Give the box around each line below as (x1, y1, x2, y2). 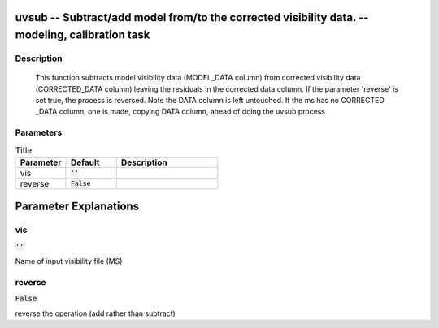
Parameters (15, 127, 63, 138)
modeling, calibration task (15, 28, 150, 42)
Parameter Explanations (15, 200, 140, 214)
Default (70, 157, 100, 168)
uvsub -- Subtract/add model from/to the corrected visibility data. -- (15, 11, 369, 24)
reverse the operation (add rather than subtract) (15, 309, 176, 318)
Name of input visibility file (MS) (15, 257, 123, 266)
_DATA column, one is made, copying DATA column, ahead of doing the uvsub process (35, 106, 325, 117)
